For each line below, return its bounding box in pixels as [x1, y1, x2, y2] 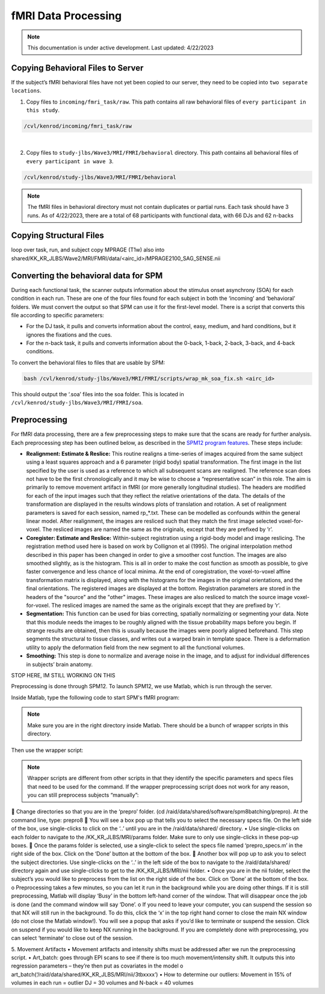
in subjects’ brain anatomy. [26, 660, 93, 668]
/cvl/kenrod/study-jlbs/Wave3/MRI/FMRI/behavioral [23, 173, 177, 181]
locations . [11, 87, 42, 95]
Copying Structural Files [11, 231, 105, 241]
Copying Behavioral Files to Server [11, 63, 144, 73]
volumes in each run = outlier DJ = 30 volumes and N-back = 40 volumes [11, 979, 194, 987]
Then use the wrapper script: [11, 747, 84, 754]
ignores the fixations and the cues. [26, 331, 113, 338]
